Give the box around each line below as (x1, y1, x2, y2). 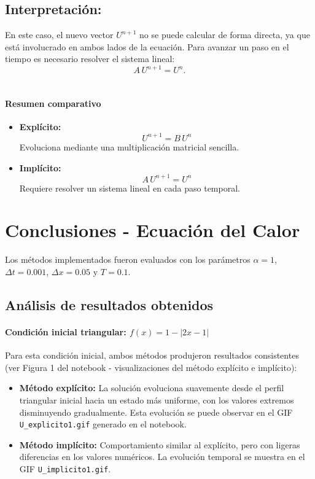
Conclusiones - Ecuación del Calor (5, 217, 300, 243)
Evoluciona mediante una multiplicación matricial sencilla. (19, 140, 239, 153)
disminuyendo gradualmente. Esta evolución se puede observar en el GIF (19, 405, 293, 418)
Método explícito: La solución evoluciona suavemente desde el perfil (19, 381, 284, 394)
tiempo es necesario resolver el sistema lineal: (5, 52, 175, 65)
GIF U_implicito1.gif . (19, 462, 111, 475)
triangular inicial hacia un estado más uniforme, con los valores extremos (19, 393, 294, 406)
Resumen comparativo (5, 96, 101, 109)
